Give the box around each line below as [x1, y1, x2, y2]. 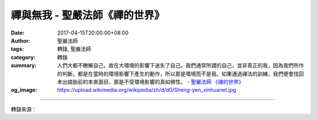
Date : [11, 29, 25, 36]
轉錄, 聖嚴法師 [57, 46, 91, 53]
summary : [11, 62, 37, 69]
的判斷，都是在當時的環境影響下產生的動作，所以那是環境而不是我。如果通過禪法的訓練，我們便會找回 [57, 70, 304, 77]
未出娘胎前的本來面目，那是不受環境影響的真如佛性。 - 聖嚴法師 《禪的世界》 [57, 78, 244, 85]
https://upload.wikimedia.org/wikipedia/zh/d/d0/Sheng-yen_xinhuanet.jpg [57, 87, 237, 94]
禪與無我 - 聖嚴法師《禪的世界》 [11, 9, 165, 22]
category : [11, 53, 36, 61]
